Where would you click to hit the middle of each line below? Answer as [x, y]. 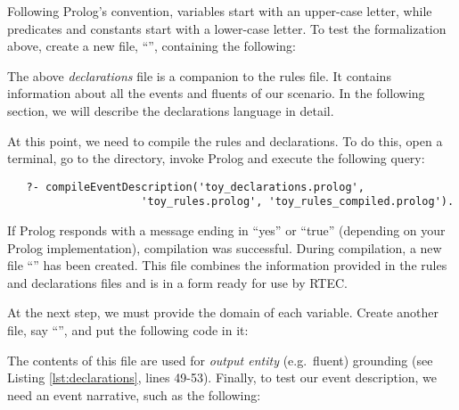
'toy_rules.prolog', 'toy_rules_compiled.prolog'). [298, 202]
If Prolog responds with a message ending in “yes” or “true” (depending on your [226, 230]
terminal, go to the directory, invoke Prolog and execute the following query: [216, 158]
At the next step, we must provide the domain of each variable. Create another [223, 312]
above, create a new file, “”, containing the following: [152, 46]
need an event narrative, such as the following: [134, 394]
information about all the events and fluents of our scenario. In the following [216, 93]
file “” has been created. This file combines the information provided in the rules [227, 265]
